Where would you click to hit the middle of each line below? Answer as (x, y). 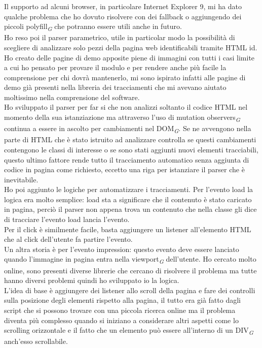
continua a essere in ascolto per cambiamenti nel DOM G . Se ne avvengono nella (128, 129)
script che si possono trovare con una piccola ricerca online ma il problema (120, 310)
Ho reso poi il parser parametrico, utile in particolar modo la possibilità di (120, 37)
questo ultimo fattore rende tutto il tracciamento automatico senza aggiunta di (127, 159)
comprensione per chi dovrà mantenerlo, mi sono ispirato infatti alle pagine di (125, 77)
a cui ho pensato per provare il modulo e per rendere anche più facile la (115, 67)
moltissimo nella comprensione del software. (72, 97)
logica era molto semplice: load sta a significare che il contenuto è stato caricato (128, 199)
